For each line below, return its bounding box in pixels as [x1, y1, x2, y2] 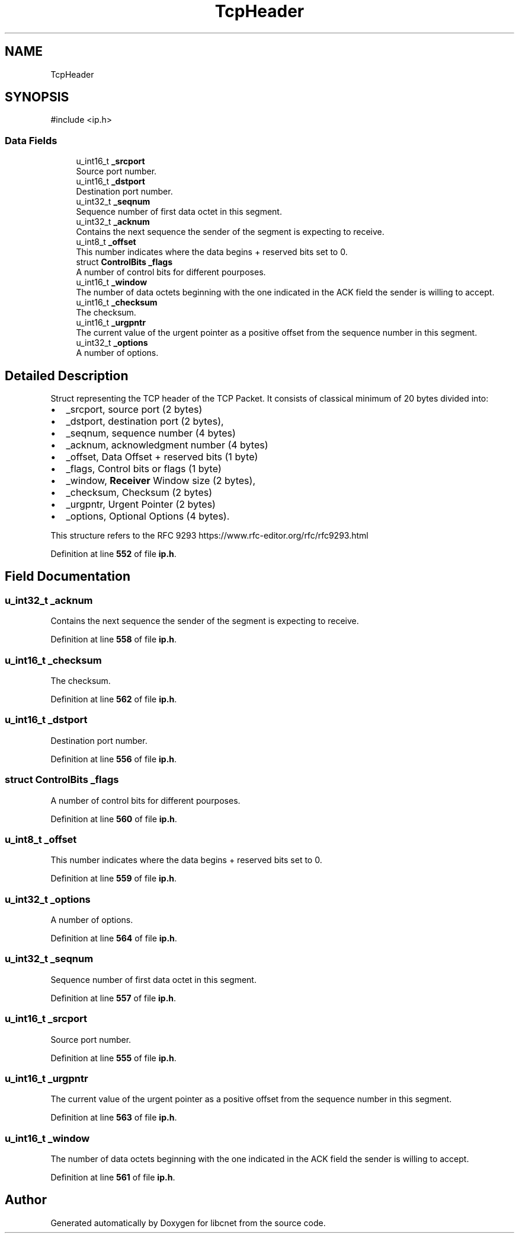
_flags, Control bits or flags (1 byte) [66, 463, 222, 475]
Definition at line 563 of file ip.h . [50, 1112, 177, 1123]
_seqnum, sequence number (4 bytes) [66, 427, 236, 440]
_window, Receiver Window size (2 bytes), [66, 475, 255, 487]
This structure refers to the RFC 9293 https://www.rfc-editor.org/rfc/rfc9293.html [50, 530, 369, 541]
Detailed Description [5, 368, 129, 383]
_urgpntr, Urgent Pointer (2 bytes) [66, 498, 216, 511]
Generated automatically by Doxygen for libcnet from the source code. [50, 1217, 326, 1228]
